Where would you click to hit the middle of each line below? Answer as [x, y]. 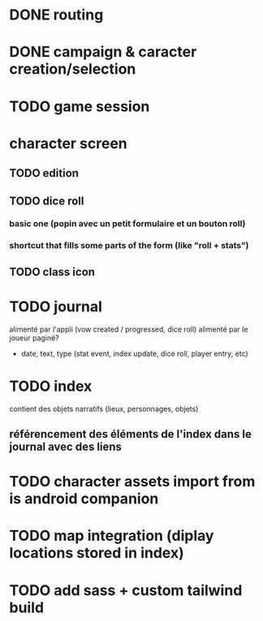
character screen [69, 143]
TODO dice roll [47, 201]
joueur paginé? [34, 337]
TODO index [51, 386]
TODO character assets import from [132, 482]
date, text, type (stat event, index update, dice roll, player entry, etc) [134, 353]
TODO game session [80, 106]
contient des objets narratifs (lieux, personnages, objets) [104, 409]
